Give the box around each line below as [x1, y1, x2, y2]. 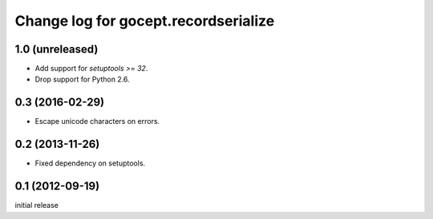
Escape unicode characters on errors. [34, 117, 160, 126]
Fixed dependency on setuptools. [34, 158, 146, 168]
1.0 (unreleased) [14, 42, 99, 56]
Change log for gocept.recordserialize [14, 12, 275, 30]
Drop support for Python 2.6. [34, 74, 130, 84]
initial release [14, 201, 59, 210]
